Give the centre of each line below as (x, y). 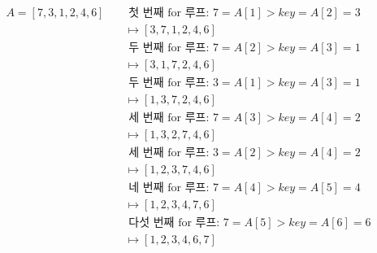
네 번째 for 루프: (169, 188)
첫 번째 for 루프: (169, 13)
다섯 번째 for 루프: (174, 223)
